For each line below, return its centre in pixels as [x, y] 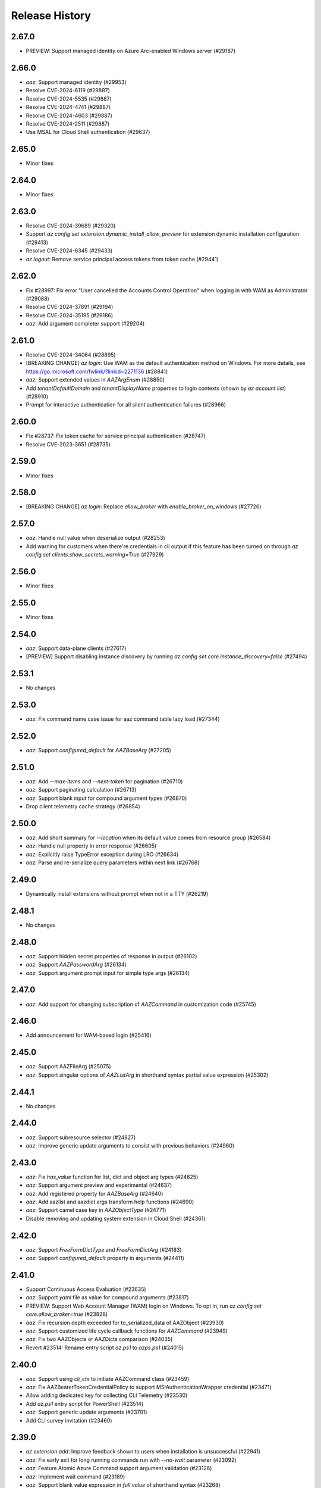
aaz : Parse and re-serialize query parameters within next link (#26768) [113, 862]
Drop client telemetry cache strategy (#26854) [83, 806]
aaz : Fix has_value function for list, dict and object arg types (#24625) [112, 1177]
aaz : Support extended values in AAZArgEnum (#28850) [95, 380]
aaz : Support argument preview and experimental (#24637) [99, 1185]
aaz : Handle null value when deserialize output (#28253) [96, 538]
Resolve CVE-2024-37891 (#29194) [70, 307]
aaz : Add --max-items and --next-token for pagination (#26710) [104, 781]
